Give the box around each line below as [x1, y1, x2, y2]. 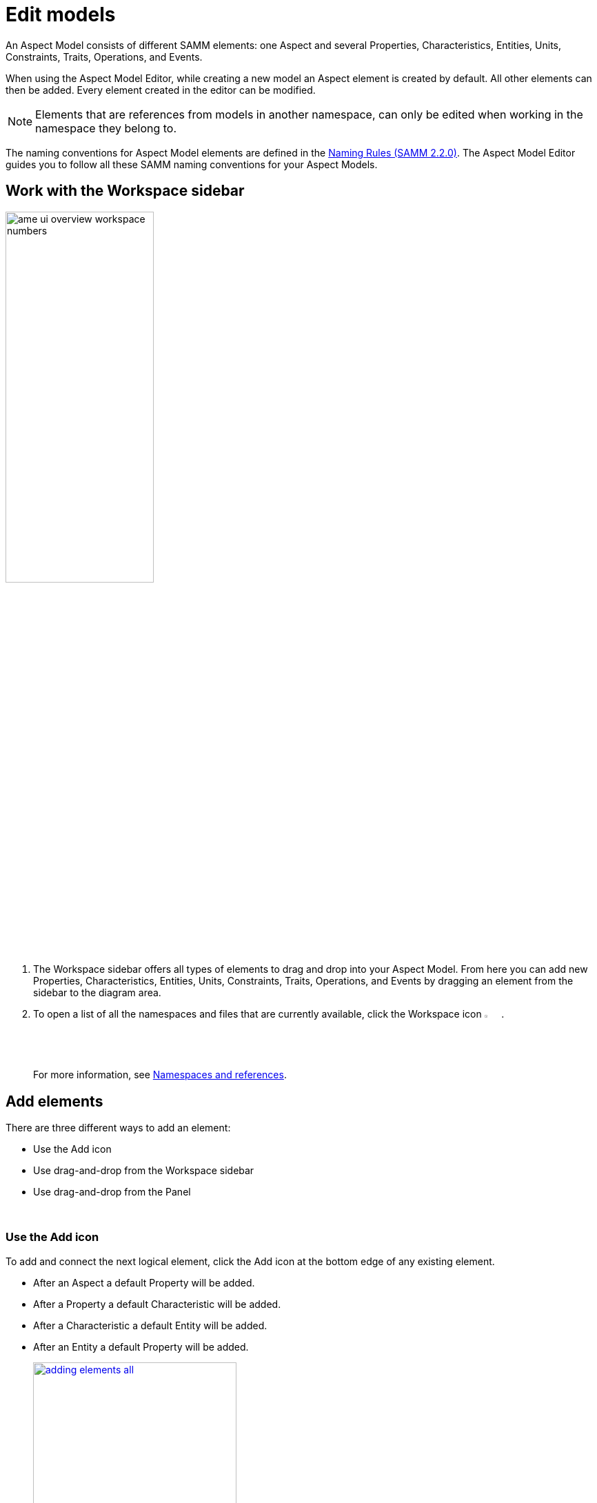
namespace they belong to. [35, 121, 177, 135]
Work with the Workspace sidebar [6, 182, 245, 200]
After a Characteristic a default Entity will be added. [33, 1319, 267, 1331]
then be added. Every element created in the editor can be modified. [6, 83, 316, 96]
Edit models [6, 3, 116, 26]
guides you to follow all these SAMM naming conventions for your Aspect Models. [6, 158, 378, 170]
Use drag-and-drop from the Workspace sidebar [33, 1164, 254, 1176]
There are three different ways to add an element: [6, 1121, 231, 1133]
